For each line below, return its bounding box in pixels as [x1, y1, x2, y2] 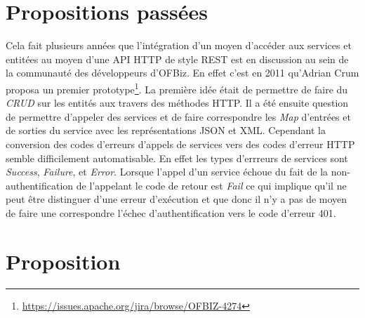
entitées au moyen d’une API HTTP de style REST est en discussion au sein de [6, 51, 349, 66]
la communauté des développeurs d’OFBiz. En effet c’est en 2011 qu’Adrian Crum [6, 65, 359, 80]
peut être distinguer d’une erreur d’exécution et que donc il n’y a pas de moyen [6, 192, 347, 206]
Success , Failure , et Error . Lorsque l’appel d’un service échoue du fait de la [6, 164, 328, 179]
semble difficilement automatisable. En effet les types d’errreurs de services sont [6, 150, 348, 165]
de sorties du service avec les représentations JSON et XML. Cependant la [6, 123, 326, 138]
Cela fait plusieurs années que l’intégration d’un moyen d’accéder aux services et [6, 38, 352, 53]
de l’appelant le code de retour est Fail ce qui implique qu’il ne [76, 178, 347, 192]
